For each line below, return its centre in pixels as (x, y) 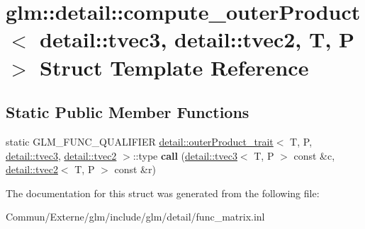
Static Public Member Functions (128, 112)
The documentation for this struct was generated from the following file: (163, 193)
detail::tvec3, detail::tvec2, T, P (197, 39)
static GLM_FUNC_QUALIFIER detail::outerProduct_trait (140, 141)
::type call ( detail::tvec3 (185, 155)
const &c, (314, 155)
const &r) (135, 169)
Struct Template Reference (174, 67)
